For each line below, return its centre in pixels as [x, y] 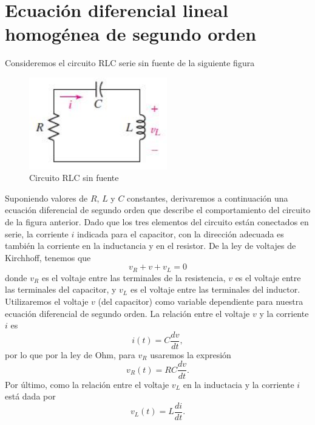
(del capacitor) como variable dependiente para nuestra [201, 301]
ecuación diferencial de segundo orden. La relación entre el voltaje [127, 313]
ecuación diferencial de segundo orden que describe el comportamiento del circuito [158, 210]
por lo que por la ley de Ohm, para [70, 354]
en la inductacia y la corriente [239, 384]
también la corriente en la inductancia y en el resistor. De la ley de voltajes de [151, 246]
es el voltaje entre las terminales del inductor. [215, 289]
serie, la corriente [37, 233]
